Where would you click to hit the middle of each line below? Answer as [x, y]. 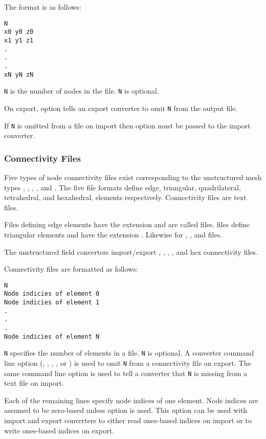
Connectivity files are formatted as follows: [71, 269]
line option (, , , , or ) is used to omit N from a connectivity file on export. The [128, 363]
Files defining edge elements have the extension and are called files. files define [127, 224]
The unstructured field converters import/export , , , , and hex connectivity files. [131, 251]
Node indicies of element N [52, 336]
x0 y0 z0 [19, 32]
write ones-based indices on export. [59, 430]
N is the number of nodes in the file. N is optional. [82, 91]
